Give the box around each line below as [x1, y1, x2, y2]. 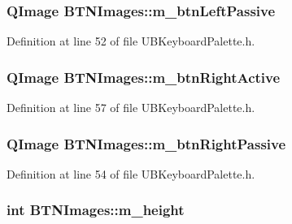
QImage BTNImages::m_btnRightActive [7, 67, 281, 87]
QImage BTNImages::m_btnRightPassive [7, 133, 286, 153]
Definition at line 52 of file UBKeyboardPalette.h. [7, 32, 255, 50]
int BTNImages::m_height [7, 200, 185, 220]
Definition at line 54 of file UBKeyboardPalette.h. [7, 165, 255, 182]
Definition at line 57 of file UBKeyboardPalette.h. [7, 99, 255, 116]
